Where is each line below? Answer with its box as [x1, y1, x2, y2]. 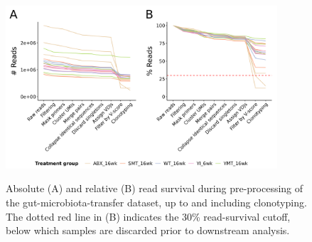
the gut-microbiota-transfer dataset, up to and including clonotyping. [6, 194, 307, 209]
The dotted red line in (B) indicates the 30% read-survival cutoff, [6, 209, 291, 223]
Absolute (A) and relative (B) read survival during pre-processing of [6, 181, 303, 196]
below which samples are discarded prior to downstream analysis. [6, 223, 290, 238]
